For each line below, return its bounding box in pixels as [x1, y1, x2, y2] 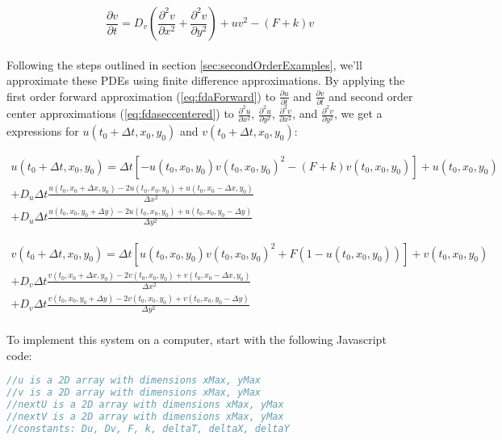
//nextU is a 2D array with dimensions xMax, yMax [6, 399, 284, 411]
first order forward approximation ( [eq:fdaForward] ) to [6, 87, 276, 104]
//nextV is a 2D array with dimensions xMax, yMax [6, 410, 284, 422]
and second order [328, 87, 413, 104]
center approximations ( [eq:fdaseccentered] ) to [6, 105, 234, 122]
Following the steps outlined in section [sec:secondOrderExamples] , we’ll [6, 56, 362, 73]
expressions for [6, 123, 79, 140]
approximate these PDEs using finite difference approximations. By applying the [6, 72, 405, 89]
